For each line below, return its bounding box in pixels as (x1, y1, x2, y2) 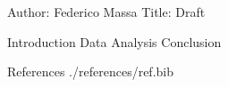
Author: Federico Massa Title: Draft (7, 3, 206, 20)
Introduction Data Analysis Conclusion (7, 32, 222, 51)
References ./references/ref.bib (7, 62, 173, 81)
